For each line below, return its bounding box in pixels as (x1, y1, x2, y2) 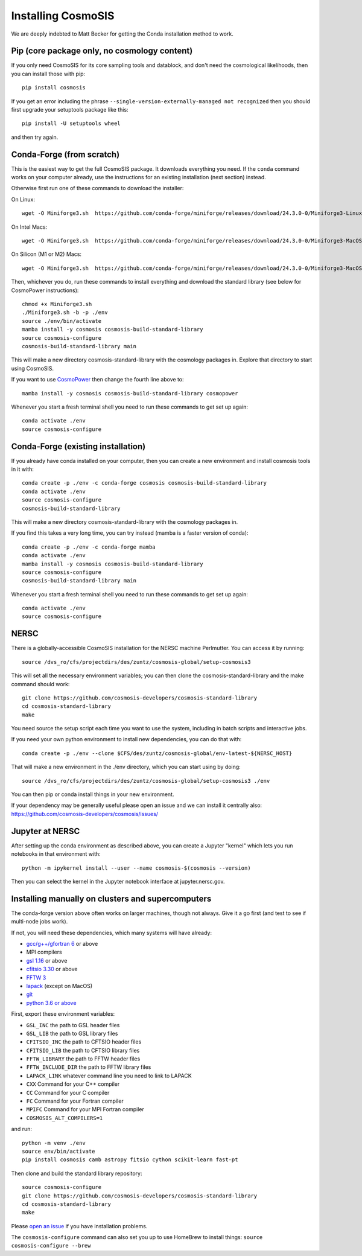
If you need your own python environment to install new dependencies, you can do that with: (11, 736, 242, 743)
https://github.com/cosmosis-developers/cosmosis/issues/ (11, 810, 159, 817)
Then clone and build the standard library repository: (11, 1170, 142, 1177)
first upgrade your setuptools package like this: (11, 106, 129, 113)
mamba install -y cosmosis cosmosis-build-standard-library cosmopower (22, 390, 238, 397)
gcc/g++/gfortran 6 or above (26, 940, 98, 947)
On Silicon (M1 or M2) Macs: (11, 250, 81, 258)
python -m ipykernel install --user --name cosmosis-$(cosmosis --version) (22, 864, 251, 872)
